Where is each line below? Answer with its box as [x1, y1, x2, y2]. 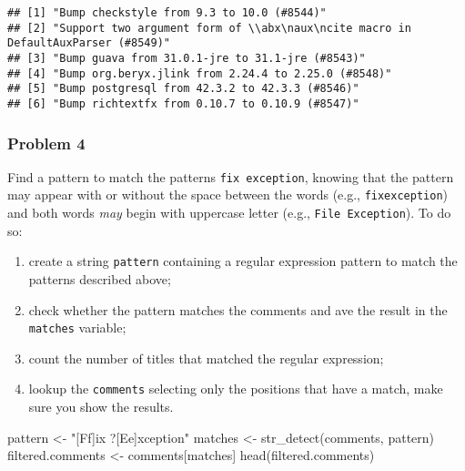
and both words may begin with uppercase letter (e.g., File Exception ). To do [7, 203, 451, 222]
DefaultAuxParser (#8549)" [7, 36, 170, 50]
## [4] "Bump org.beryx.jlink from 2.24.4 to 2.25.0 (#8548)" [7, 67, 392, 80]
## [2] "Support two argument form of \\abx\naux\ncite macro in [7, 21, 411, 35]
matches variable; [28, 318, 126, 337]
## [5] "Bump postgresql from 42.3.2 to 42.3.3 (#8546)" [7, 82, 359, 96]
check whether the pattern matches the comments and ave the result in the [28, 300, 448, 319]
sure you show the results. [28, 397, 174, 416]
